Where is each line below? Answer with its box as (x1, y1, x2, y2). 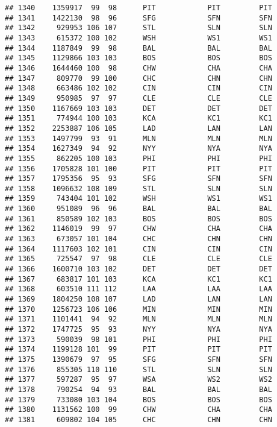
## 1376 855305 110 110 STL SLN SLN (5, 365, 272, 374)
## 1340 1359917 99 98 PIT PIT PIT (5, 4, 272, 12)
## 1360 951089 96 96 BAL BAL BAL (5, 204, 272, 213)
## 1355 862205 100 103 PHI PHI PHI (5, 154, 272, 163)
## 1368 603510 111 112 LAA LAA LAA (5, 285, 272, 294)
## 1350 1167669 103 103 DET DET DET (5, 104, 272, 113)
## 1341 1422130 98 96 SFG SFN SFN (5, 13, 272, 22)
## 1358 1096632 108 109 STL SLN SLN (5, 184, 272, 193)
